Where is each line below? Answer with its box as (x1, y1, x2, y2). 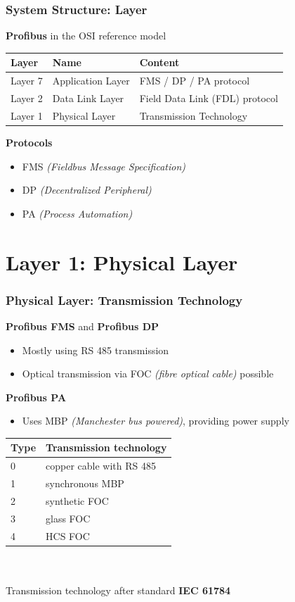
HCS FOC (46, 528, 90, 543)
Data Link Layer (52, 91, 124, 105)
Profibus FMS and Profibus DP (6, 318, 159, 333)
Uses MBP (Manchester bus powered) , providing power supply (22, 413, 289, 428)
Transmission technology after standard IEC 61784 (6, 582, 231, 597)
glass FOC (46, 510, 91, 525)
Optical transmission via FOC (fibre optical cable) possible (22, 366, 274, 381)
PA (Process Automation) (22, 206, 133, 220)
